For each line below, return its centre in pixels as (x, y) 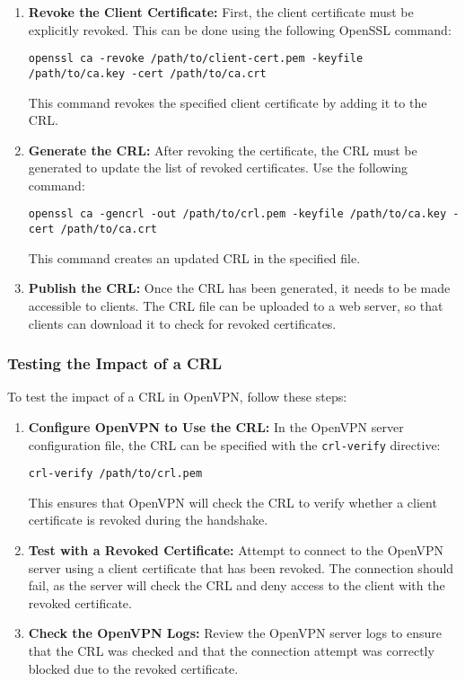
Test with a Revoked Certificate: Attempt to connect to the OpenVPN (236, 550)
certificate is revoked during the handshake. (148, 520)
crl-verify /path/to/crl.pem (115, 474)
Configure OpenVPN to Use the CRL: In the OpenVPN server (216, 426)
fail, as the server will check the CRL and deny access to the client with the (237, 585)
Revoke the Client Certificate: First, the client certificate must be (221, 12)
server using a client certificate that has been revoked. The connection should (241, 567)
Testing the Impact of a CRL (115, 363)
